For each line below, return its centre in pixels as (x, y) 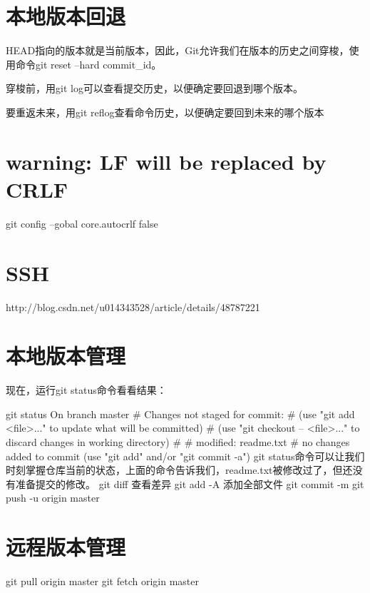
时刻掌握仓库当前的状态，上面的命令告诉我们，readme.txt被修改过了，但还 (179, 470)
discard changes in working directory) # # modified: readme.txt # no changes (178, 442)
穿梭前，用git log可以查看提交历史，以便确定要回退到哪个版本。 (154, 88)
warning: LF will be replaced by (166, 161)
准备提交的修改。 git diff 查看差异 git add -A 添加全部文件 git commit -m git (190, 483)
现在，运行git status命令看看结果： (86, 390)
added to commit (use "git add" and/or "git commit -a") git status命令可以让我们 (185, 456)
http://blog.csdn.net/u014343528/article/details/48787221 (133, 306)
